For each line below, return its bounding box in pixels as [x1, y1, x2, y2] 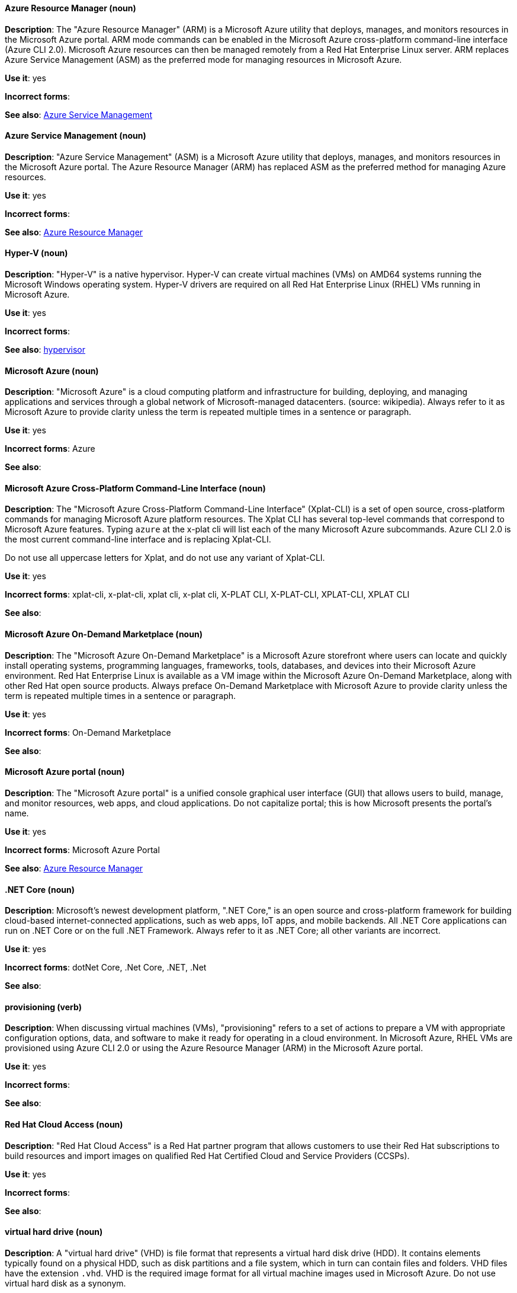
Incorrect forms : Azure [5, 443, 95, 454]
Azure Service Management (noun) [5, 130, 146, 141]
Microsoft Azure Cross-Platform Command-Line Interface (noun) [5, 483, 266, 493]
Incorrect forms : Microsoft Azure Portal [5, 844, 160, 855]
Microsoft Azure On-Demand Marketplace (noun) [5, 629, 203, 640]
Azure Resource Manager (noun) [5, 3, 136, 13]
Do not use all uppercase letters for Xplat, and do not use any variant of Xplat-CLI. [5, 553, 325, 563]
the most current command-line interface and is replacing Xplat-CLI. [5, 534, 271, 545]
